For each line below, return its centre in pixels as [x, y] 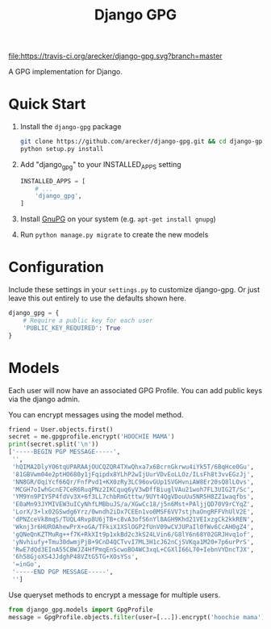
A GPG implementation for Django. [65, 72]
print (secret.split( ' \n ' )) [54, 444]
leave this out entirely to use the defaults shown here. [98, 298]
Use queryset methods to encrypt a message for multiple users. [115, 594]
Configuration [56, 267]
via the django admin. [44, 399]
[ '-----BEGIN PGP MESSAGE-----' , [65, 452]
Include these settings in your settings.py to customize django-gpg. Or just [134, 290]
